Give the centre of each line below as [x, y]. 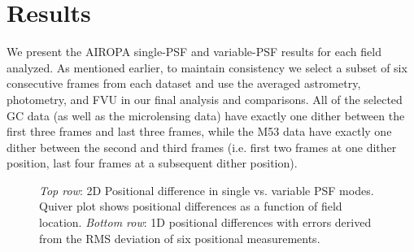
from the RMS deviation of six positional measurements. [180, 238]
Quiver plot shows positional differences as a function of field [191, 206]
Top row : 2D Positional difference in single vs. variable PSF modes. [207, 190]
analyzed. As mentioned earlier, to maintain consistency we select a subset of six [207, 67]
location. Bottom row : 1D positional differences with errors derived [205, 222]
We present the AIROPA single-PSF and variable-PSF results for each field [194, 52]
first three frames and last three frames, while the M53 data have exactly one [199, 131]
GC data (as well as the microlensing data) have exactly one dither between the [206, 115]
